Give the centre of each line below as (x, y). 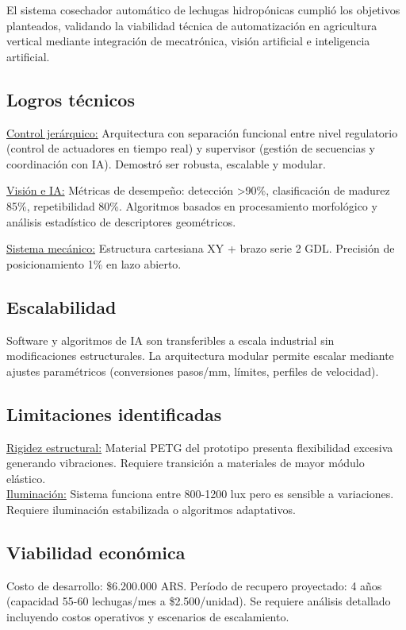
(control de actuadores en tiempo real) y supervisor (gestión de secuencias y (191, 148)
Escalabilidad (61, 306)
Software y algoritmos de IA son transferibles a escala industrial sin (170, 340)
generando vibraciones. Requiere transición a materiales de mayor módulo (186, 463)
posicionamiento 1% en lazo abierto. (94, 263)
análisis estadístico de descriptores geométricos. (121, 221)
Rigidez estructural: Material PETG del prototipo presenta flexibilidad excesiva (200, 447)
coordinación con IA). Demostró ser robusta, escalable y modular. (166, 163)
